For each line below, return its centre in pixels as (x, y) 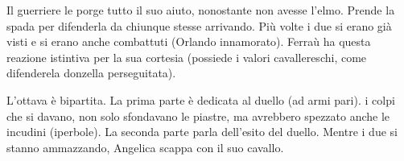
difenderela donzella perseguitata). (91, 73)
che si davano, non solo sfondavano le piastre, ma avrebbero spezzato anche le (198, 116)
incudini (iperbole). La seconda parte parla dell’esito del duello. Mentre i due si (202, 132)
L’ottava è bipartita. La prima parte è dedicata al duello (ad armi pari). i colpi (201, 99)
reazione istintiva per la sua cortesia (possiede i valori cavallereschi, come (187, 57)
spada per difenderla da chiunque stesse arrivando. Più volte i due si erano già (199, 25)
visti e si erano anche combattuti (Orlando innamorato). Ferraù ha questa (189, 41)
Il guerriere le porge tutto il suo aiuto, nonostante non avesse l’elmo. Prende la (201, 10)
